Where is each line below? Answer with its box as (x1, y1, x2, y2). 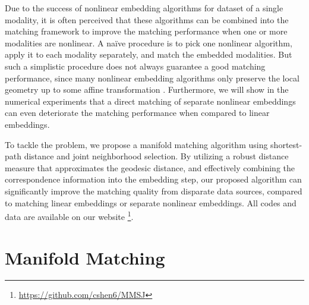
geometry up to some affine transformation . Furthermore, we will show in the (5, 83, 289, 96)
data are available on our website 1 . (5, 209, 134, 222)
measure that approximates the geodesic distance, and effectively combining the (5, 161, 295, 174)
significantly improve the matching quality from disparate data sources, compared (5, 184, 302, 197)
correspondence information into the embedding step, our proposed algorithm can (5, 173, 302, 185)
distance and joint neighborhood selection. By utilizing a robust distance (24, 150, 289, 162)
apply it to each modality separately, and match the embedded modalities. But (5, 48, 292, 61)
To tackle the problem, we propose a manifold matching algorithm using (5, 138, 268, 150)
